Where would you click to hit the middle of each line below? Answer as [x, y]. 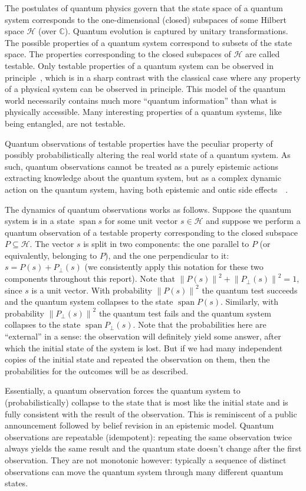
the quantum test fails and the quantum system [185, 313]
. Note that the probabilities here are [200, 324]
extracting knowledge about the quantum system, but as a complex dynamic [143, 178]
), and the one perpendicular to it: [167, 255]
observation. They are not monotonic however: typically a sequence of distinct [146, 459]
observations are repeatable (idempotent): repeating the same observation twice [148, 436]
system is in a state [40, 221]
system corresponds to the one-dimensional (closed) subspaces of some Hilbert [146, 19]
